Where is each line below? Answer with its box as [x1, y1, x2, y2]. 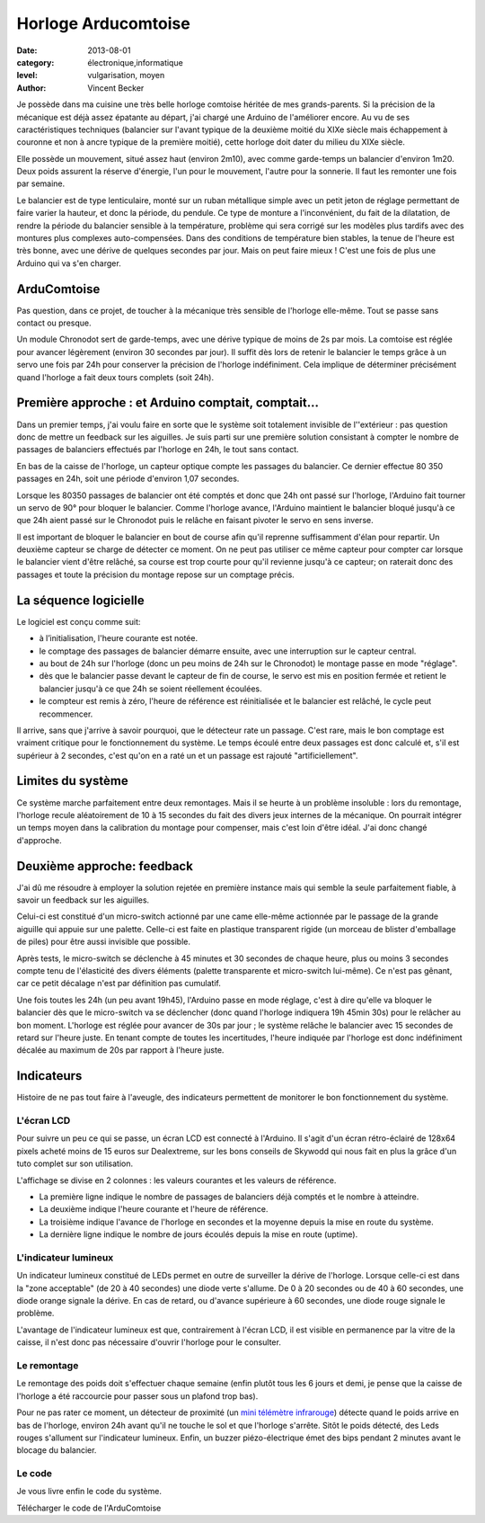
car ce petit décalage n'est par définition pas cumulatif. [16, 978, 222, 989]
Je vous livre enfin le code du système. [16, 1486, 162, 1497]
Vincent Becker [87, 82, 145, 94]
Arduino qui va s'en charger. [16, 257, 121, 269]
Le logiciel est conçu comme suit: [16, 616, 141, 627]
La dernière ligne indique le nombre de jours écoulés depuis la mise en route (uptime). [39, 1229, 358, 1240]
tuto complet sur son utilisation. [16, 1158, 134, 1169]
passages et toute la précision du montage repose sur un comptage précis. [16, 569, 295, 580]
